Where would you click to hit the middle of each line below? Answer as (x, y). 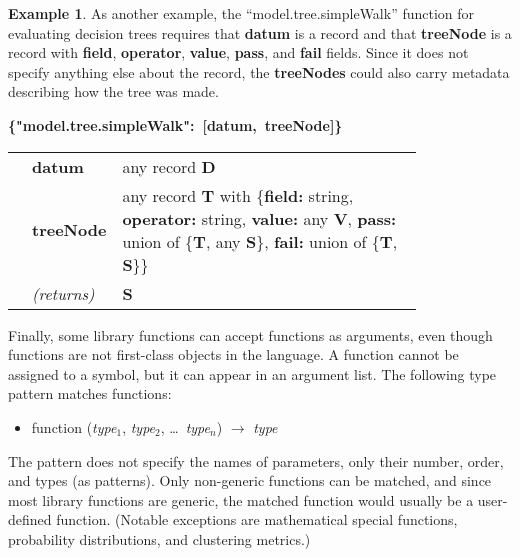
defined (30, 519)
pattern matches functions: (90, 393)
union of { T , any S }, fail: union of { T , (260, 241)
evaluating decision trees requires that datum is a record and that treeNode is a (260, 32)
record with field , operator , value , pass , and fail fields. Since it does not (238, 52)
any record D (169, 166)
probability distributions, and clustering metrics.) (159, 538)
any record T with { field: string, (238, 195)
